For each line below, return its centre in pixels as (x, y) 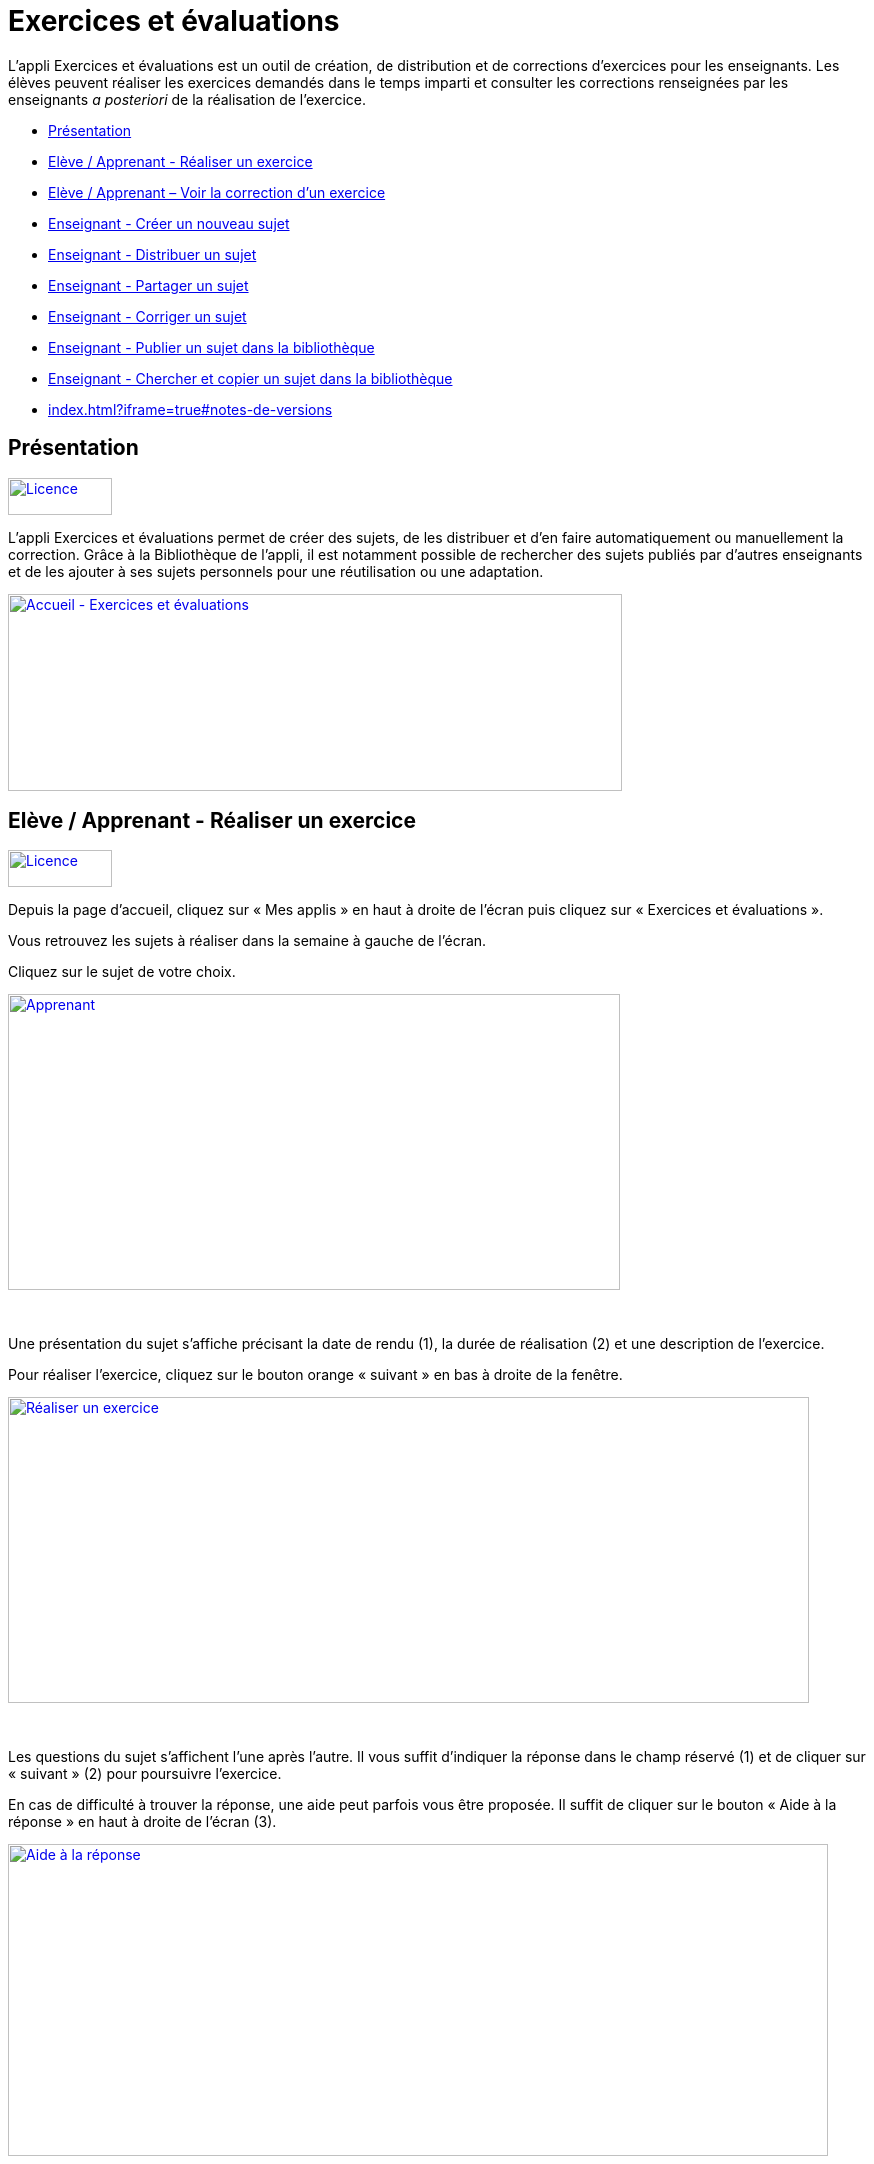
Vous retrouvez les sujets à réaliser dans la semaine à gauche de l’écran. (247, 941)
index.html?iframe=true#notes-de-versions (190, 409)
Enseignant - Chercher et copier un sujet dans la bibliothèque (250, 378)
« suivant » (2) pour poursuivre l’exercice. (145, 1774)
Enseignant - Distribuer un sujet (152, 254)
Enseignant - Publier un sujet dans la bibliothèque (211, 347)
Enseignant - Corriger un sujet (147, 316)
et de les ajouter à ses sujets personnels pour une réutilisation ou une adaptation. (276, 571)
